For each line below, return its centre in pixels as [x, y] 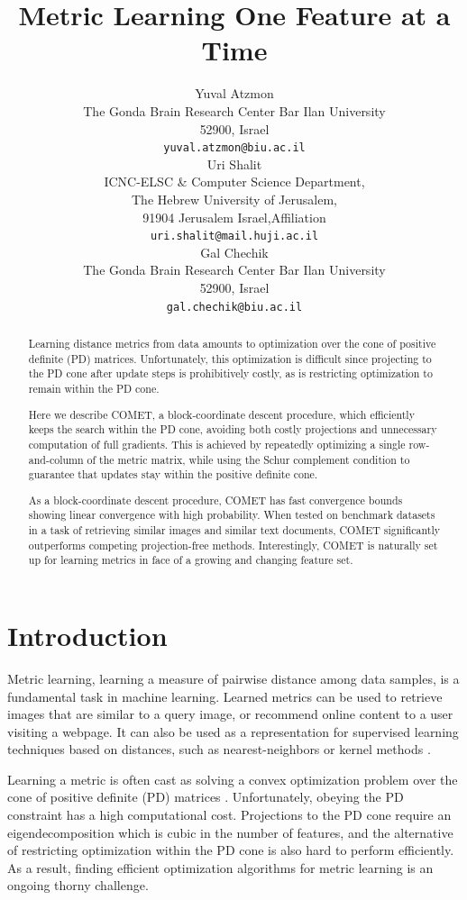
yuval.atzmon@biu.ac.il [234, 148]
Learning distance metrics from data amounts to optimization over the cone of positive [232, 344]
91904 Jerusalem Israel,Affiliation [234, 217]
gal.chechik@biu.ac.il [234, 307]
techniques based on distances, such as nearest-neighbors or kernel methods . [219, 749]
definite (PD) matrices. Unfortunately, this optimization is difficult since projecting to [230, 358]
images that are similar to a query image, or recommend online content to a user [230, 714]
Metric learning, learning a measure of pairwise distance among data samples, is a [233, 678]
